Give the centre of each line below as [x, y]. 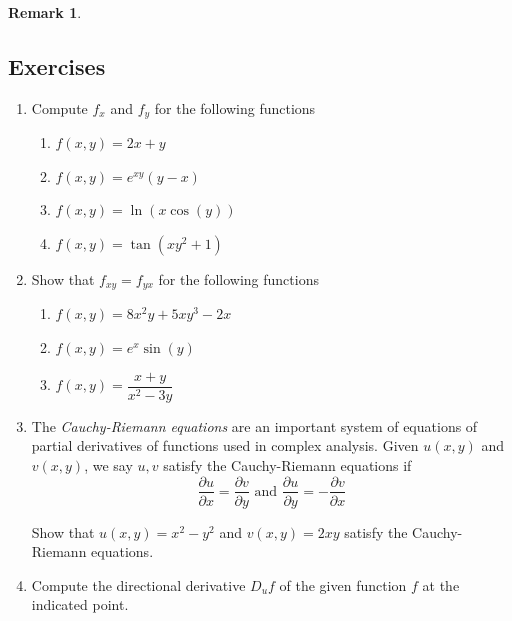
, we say [108, 464]
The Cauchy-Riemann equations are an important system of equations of [254, 425]
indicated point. [80, 604]
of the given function [343, 584]
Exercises [57, 65]
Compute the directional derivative [138, 584]
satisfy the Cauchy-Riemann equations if [287, 464]
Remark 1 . [45, 12]
